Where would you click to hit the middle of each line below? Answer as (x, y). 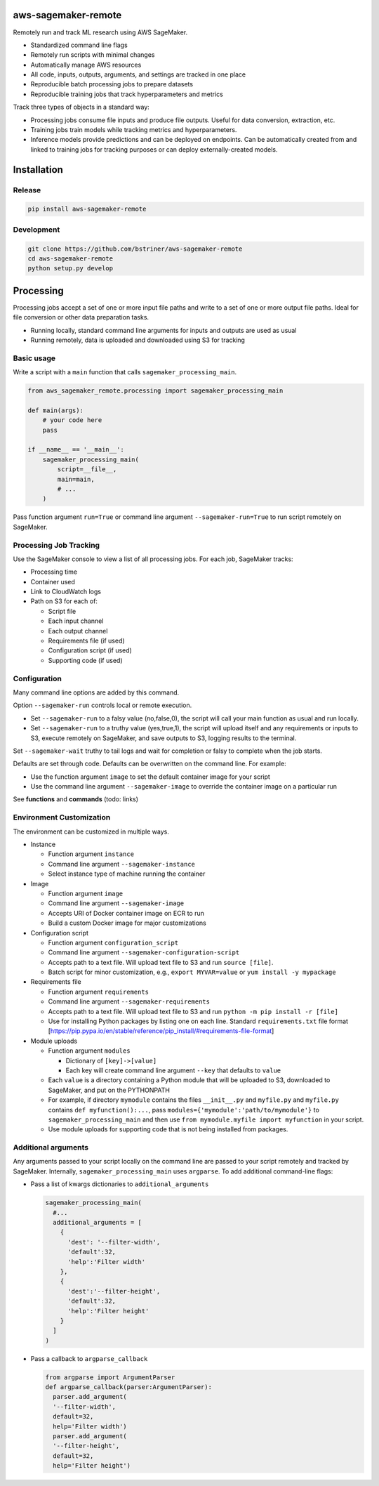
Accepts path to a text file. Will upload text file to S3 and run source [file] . (161, 962)
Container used (53, 581)
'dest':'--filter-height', (114, 1291)
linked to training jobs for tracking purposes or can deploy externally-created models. (154, 149)
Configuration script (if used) (90, 650)
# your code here (72, 420)
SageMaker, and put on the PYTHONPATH (109, 1090)
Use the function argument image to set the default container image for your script (150, 777)
